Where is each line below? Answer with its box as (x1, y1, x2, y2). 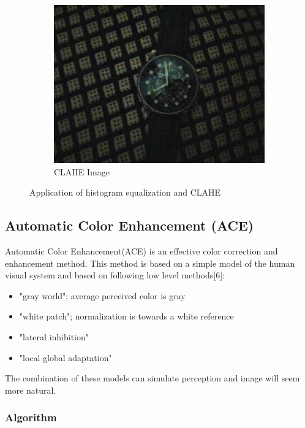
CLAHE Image (54, 165, 110, 178)
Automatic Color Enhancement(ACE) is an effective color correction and (5, 244, 278, 257)
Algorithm (5, 410, 57, 425)
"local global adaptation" (19, 351, 112, 364)
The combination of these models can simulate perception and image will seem (5, 372, 300, 384)
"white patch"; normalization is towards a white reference (19, 310, 234, 323)
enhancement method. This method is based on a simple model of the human (5, 256, 295, 269)
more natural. (5, 383, 56, 396)
